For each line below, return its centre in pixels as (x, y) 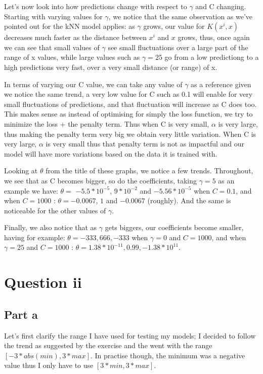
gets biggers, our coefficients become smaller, (174, 227)
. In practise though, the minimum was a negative (168, 355)
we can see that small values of (52, 47)
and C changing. (221, 6)
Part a (21, 314)
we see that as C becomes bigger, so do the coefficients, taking (101, 180)
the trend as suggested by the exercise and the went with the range (108, 345)
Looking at (21, 171)
